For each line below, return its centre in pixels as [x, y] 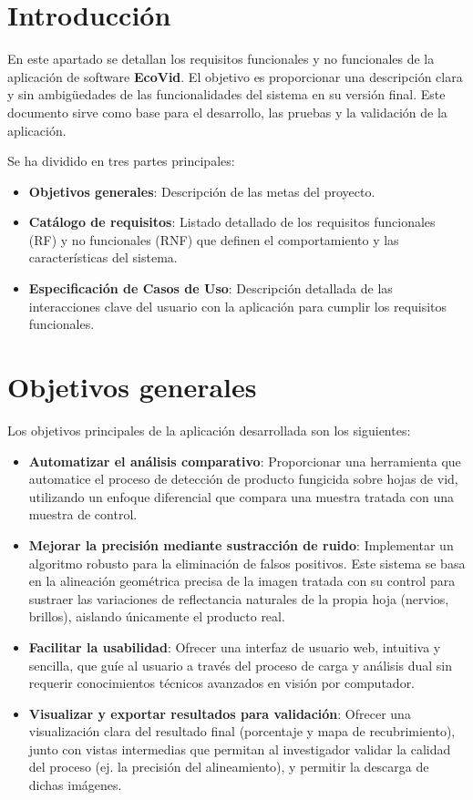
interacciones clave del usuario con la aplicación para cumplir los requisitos [238, 306]
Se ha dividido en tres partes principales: [121, 161]
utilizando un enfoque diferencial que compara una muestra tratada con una [241, 496]
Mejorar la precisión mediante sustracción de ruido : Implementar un [241, 544]
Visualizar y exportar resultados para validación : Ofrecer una [220, 713]
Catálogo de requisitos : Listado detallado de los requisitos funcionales [232, 222]
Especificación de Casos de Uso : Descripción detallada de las [211, 288]
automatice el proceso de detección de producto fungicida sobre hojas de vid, [243, 479]
